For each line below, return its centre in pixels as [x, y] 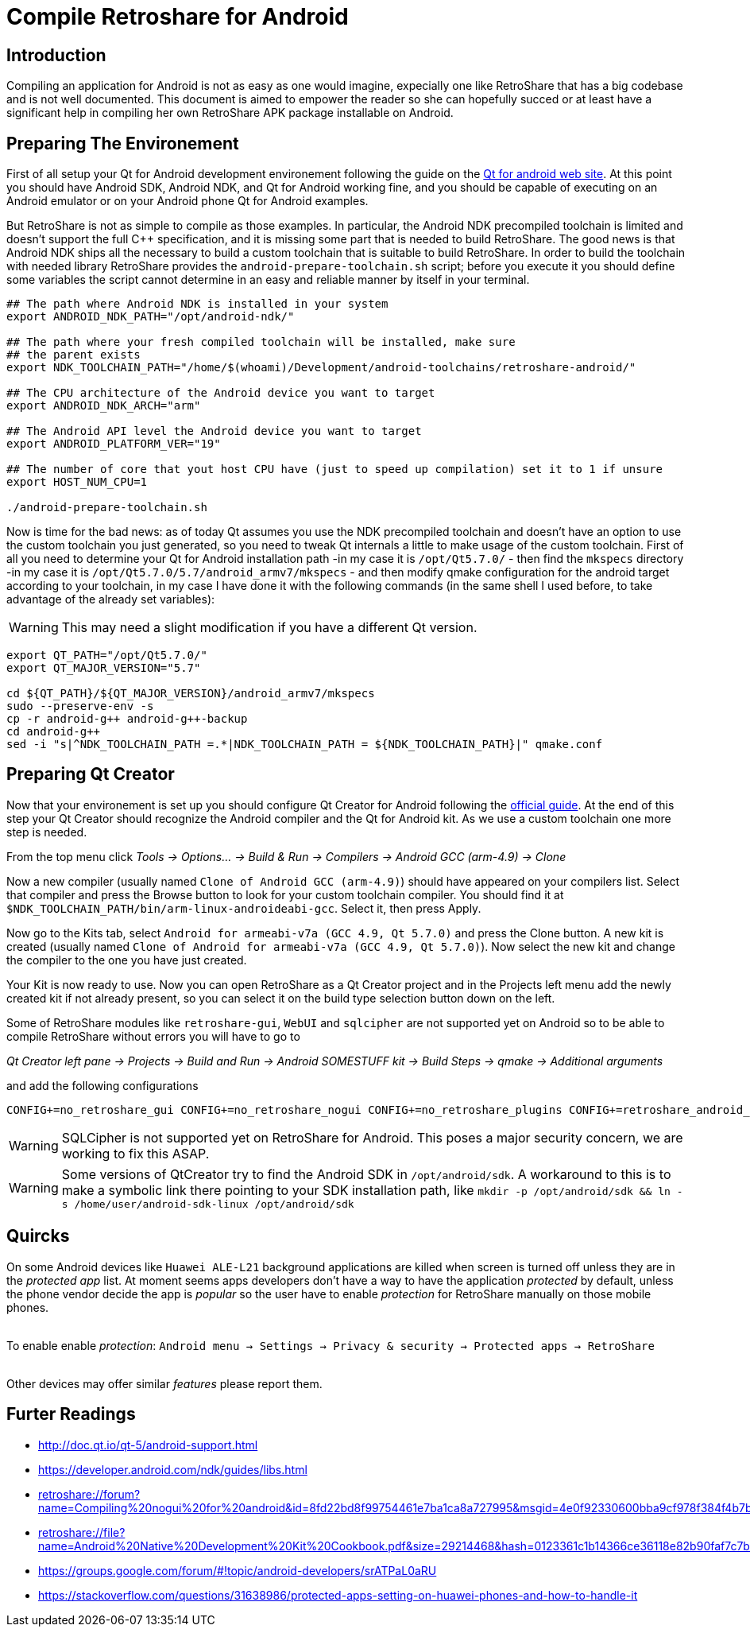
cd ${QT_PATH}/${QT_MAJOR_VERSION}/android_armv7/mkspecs [191, 694]
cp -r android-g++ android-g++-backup [127, 719]
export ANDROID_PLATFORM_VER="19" [114, 444]
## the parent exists [73, 355]
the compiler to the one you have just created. [127, 960]
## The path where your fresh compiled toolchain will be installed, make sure [261, 342]
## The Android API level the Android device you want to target [214, 431]
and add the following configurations [102, 1085]
